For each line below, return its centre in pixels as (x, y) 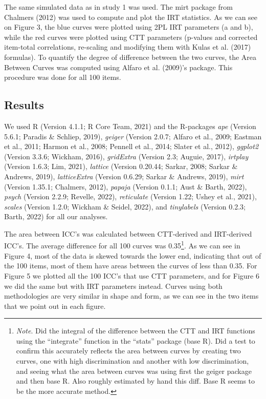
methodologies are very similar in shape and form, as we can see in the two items (131, 296)
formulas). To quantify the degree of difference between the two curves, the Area (130, 57)
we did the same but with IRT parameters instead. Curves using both (113, 286)
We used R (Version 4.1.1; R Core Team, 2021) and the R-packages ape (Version (130, 126)
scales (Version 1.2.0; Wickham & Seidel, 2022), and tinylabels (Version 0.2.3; (125, 206)
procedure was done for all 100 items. (63, 77)
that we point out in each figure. (55, 306)
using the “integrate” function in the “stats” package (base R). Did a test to (136, 340)
